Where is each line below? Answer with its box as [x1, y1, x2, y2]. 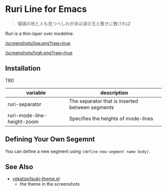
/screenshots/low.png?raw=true [5, 40, 71, 46]
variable [26, 89, 46, 96]
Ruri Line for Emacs [5, 3, 87, 15]
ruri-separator [7, 100, 42, 107]
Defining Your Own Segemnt [5, 135, 95, 144]
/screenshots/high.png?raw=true [5, 50, 73, 56]
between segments [69, 103, 114, 110]
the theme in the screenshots [19, 181, 80, 187]
